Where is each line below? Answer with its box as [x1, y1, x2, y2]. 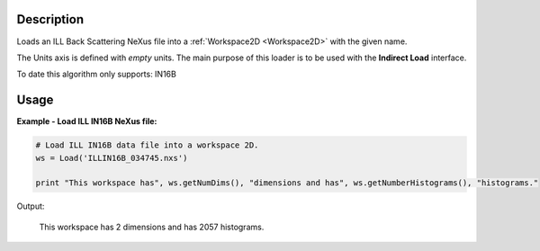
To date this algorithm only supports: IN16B [16, 68, 177, 80]
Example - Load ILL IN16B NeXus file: [16, 116, 157, 127]
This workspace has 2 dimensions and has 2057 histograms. [39, 221, 265, 232]
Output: [16, 201, 45, 211]
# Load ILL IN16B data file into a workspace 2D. [35, 140, 259, 150]
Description [16, 12, 85, 27]
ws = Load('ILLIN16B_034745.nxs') [35, 153, 188, 163]
